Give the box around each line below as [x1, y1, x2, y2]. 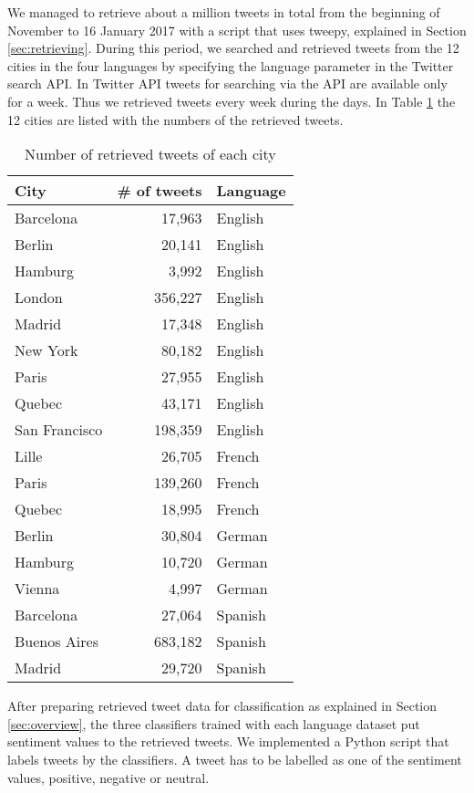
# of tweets [117, 180, 202, 202]
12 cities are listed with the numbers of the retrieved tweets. [7, 110, 344, 129]
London [15, 287, 63, 308]
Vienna [15, 578, 60, 600]
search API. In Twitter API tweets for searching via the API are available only [7, 74, 448, 93]
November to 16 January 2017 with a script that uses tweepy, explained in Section [7, 20, 467, 39]
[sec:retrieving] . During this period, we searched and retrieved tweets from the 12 [7, 38, 459, 57]
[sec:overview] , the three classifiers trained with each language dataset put [7, 714, 420, 733]
